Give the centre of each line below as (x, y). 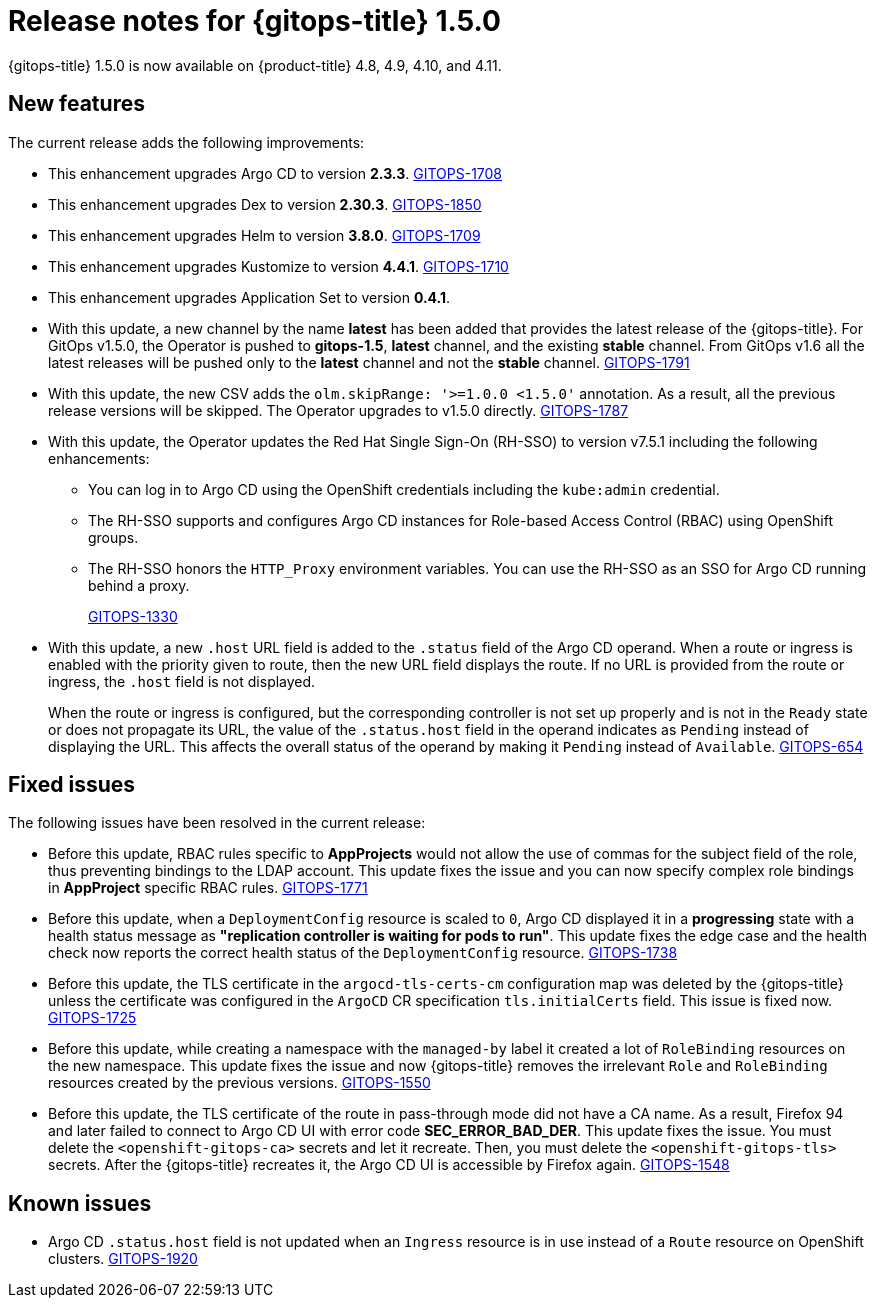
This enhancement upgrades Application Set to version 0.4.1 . (249, 297)
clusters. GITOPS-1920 (123, 1259)
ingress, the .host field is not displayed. (182, 681)
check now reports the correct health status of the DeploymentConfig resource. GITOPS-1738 (363, 953)
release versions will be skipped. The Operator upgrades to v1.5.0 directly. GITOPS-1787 (338, 410)
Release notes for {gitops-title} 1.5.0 (254, 21)
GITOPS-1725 (92, 1018)
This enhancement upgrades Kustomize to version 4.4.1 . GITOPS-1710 (278, 266)
